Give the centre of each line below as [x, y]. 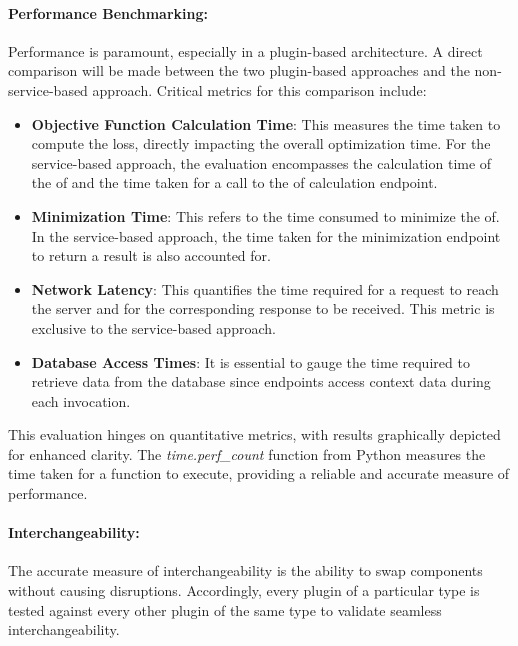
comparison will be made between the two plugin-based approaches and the [239, 70]
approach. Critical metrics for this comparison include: [259, 89]
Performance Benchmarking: [108, 12]
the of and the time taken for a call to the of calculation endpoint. [234, 182]
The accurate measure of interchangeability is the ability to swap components [245, 570]
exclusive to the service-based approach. [153, 327]
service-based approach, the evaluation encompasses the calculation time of [261, 162]
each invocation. [81, 400]
